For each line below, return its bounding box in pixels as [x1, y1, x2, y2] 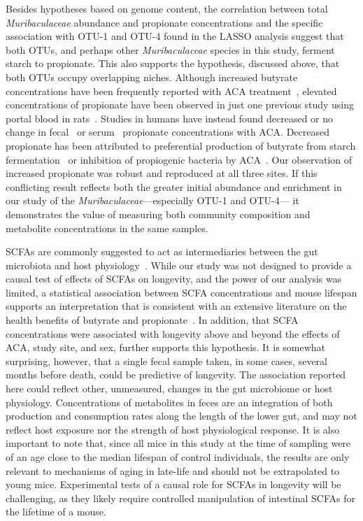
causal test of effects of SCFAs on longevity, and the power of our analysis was [6, 271, 342, 286]
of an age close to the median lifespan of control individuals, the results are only [6, 450, 350, 464]
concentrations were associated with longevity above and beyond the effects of [6, 326, 340, 341]
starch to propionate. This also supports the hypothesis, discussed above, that [6, 56, 340, 71]
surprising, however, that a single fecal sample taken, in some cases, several [6, 353, 327, 368]
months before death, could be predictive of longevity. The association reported [6, 367, 346, 382]
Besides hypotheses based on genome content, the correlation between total [6, 1, 328, 15]
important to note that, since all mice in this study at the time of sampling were [6, 436, 351, 450]
